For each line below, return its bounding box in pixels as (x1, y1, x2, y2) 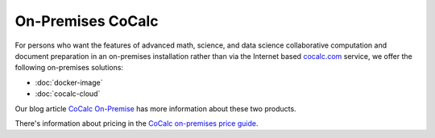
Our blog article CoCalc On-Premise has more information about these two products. (14, 103, 297, 113)
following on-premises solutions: (14, 63, 124, 73)
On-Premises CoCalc (14, 12, 159, 30)
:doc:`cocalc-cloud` (35, 89, 101, 98)
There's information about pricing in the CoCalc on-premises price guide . (14, 118, 259, 128)
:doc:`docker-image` (35, 77, 103, 87)
